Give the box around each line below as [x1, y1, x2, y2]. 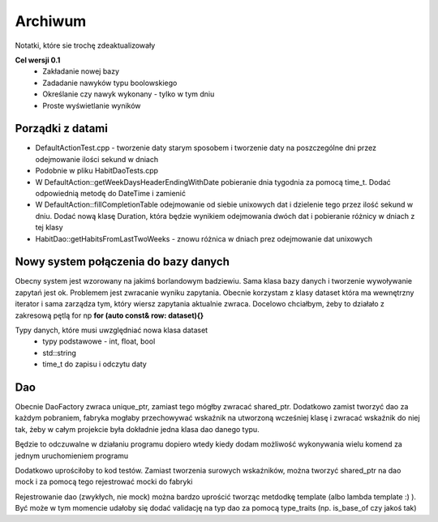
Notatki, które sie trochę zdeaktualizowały [15, 41, 156, 50]
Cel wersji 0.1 [15, 55, 61, 65]
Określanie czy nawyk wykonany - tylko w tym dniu [42, 89, 215, 99]
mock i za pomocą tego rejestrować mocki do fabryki [15, 477, 193, 486]
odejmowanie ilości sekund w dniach [35, 154, 158, 164]
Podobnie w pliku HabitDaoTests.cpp [35, 166, 158, 176]
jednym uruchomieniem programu [15, 451, 129, 460]
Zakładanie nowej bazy [42, 66, 120, 76]
